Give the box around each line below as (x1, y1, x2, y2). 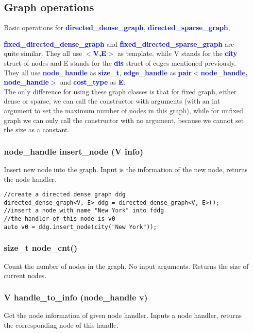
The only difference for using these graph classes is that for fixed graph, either (4, 86, 236, 96)
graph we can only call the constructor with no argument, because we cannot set (4, 115, 244, 125)
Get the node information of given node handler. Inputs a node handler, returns (4, 310, 242, 320)
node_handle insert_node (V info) (4, 145, 143, 157)
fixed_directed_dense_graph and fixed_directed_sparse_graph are (4, 38, 234, 49)
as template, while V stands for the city (118, 48, 237, 58)
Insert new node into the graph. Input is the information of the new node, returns (4, 164, 248, 174)
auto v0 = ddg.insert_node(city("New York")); (4, 223, 157, 230)
